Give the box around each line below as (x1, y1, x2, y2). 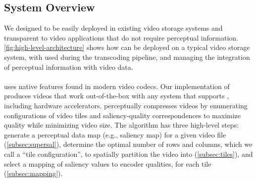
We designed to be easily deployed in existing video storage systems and (4, 23, 223, 33)
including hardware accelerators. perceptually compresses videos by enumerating (4, 100, 248, 110)
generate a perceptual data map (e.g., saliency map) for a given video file (4, 129, 226, 139)
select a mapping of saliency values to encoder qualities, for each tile (4, 158, 211, 169)
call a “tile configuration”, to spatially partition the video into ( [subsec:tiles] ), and (4, 148, 253, 159)
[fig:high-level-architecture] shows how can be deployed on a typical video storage (4, 42, 250, 52)
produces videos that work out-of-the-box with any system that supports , (4, 91, 229, 101)
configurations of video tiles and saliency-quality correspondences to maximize (4, 110, 241, 120)
